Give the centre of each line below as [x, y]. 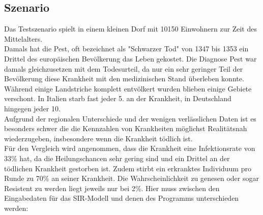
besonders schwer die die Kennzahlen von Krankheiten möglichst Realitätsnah [126, 128]
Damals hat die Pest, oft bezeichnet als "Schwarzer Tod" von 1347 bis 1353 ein [126, 49]
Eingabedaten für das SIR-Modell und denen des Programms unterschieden [122, 198]
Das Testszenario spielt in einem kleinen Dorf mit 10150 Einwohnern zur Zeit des [130, 29]
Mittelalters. [23, 38]
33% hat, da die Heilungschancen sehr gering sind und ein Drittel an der [117, 158]
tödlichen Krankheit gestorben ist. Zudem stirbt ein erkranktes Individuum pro [128, 168]
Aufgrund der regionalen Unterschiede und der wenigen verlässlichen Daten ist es [130, 118]
